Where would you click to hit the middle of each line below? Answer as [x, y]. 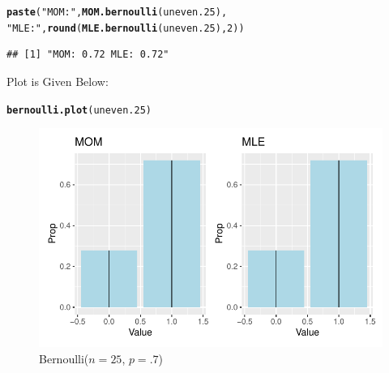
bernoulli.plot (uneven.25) [79, 110]
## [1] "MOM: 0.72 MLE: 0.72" [88, 55]
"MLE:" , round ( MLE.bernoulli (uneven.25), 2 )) [126, 28]
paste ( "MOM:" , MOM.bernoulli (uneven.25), [117, 12]
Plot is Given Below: [58, 81]
